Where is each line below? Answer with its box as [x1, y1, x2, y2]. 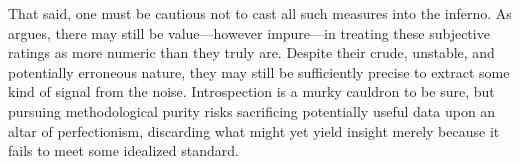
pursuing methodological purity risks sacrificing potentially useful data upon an [8, 100, 496, 121]
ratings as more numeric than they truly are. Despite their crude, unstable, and [8, 42, 495, 63]
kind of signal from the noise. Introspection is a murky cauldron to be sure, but [8, 81, 495, 102]
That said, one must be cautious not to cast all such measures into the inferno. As [8, 3, 512, 23]
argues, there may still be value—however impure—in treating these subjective [8, 22, 490, 43]
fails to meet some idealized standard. [8, 140, 239, 161]
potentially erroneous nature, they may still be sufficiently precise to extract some [8, 61, 510, 82]
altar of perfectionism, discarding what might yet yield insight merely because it [8, 120, 500, 141]
